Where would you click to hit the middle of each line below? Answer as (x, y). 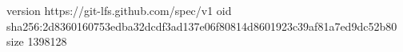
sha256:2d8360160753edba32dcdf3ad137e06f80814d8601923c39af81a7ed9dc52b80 (202, 26)
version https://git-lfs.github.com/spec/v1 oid (119, 10)
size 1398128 (37, 41)
